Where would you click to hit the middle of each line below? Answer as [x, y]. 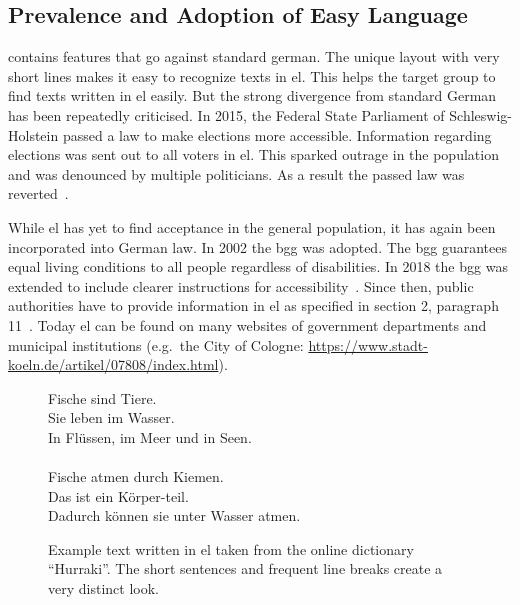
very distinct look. [103, 588]
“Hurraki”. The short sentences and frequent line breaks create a [245, 568]
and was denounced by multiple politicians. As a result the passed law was [236, 173]
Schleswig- [480, 114]
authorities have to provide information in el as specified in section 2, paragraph [253, 305]
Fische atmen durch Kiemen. [136, 476]
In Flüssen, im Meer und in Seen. [150, 436]
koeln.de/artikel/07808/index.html [113, 364]
